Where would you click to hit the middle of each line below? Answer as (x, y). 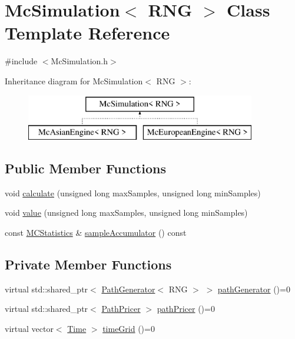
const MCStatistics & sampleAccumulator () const (96, 233)
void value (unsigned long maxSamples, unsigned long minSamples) (126, 213)
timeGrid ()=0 (129, 329)
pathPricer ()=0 (186, 309)
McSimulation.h (79, 61)
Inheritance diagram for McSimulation (74, 80)
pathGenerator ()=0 (254, 289)
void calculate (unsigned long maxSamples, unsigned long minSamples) (133, 192)
